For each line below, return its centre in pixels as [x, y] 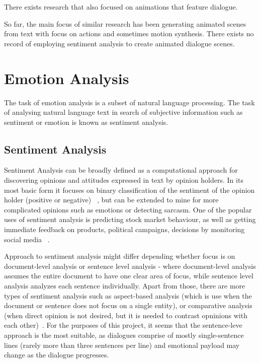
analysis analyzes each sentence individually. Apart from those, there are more [125, 286]
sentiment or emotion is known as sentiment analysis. [86, 122]
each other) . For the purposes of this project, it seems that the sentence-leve [123, 325]
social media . [27, 239]
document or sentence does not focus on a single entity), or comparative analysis [128, 305]
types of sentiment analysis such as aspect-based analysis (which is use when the [128, 295]
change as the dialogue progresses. [57, 355]
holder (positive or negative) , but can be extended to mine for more [111, 200]
